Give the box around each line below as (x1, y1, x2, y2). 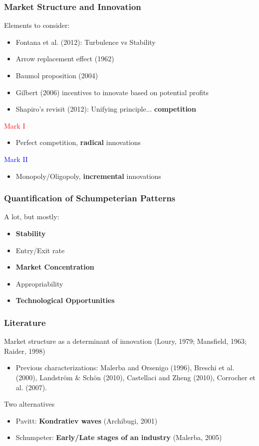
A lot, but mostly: (4, 211, 59, 222)
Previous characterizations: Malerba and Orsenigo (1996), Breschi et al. (15, 362, 235, 373)
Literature (4, 316, 46, 328)
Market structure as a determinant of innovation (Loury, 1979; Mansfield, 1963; (4, 336, 247, 346)
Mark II (4, 153, 28, 164)
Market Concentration (15, 262, 94, 272)
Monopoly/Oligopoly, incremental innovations (15, 170, 161, 181)
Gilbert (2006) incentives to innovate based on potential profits (15, 87, 209, 97)
